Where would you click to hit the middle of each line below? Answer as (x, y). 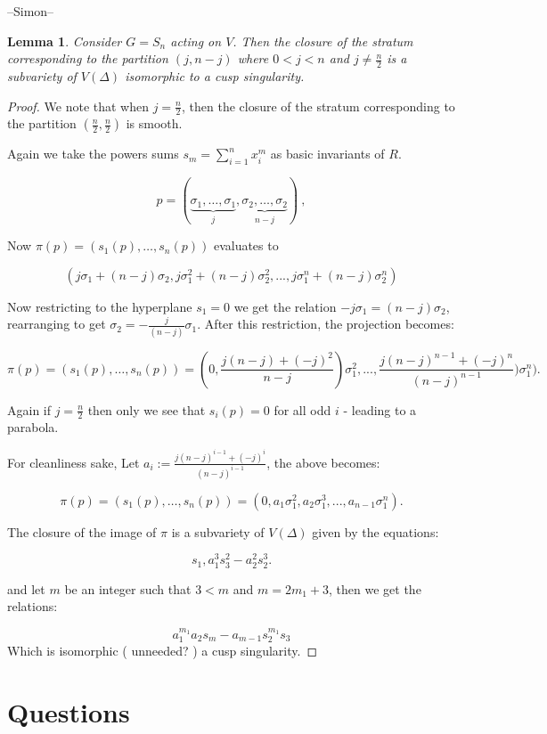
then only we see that (147, 409)
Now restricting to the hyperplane (100, 306)
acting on (196, 41)
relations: (33, 606)
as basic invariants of (327, 154)
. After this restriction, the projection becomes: (326, 324)
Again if (29, 409)
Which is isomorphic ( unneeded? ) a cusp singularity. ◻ (163, 651)
